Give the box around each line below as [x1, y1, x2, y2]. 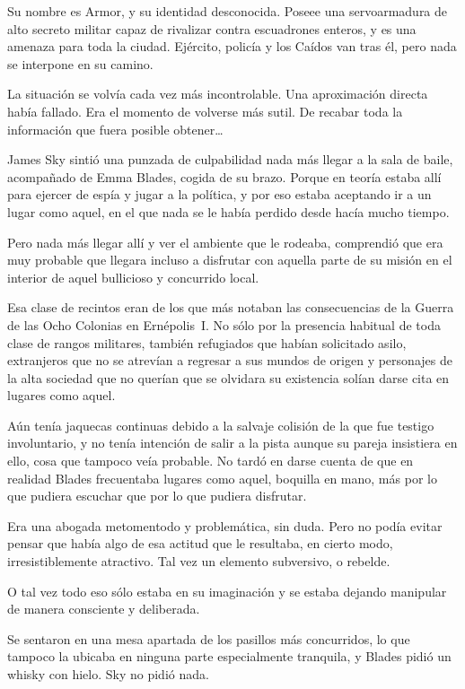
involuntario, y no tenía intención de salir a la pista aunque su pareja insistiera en [7, 433, 458, 452]
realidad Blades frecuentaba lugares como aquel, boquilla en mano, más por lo [7, 468, 437, 487]
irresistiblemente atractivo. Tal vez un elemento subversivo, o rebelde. [7, 552, 390, 571]
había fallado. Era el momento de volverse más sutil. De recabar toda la [7, 101, 403, 120]
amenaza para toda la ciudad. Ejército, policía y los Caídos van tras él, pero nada [7, 37, 457, 56]
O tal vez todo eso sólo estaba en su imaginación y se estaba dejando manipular [7, 581, 447, 600]
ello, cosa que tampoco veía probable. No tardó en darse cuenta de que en [7, 451, 414, 470]
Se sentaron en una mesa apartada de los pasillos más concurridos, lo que [7, 629, 410, 648]
